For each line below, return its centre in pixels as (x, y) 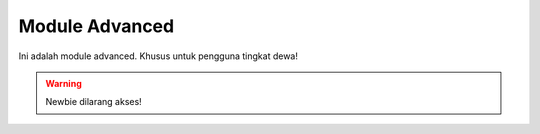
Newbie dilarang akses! (93, 102)
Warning (63, 83)
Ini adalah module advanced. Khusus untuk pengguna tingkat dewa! (158, 56)
